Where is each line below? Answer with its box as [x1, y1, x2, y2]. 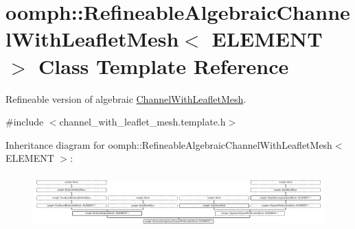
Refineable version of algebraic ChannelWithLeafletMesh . [5, 91, 247, 106]
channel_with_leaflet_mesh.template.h [59, 114, 226, 129]
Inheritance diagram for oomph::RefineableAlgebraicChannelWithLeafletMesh [5, 137, 332, 152]
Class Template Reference [38, 51, 289, 80]
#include [5, 114, 44, 129]
